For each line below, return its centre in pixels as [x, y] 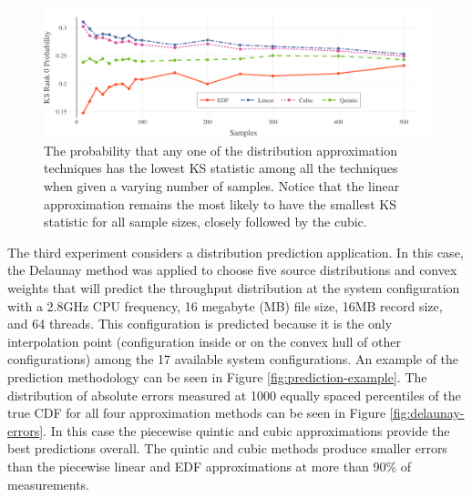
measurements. [49, 484]
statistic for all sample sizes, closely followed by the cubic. [205, 222]
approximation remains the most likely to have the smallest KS [220, 203]
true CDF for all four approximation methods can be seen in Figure [197, 413]
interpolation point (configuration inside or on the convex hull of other [204, 341]
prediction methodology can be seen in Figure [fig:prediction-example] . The [217, 376]
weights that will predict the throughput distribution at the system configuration [234, 288]
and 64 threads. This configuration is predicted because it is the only [200, 324]
